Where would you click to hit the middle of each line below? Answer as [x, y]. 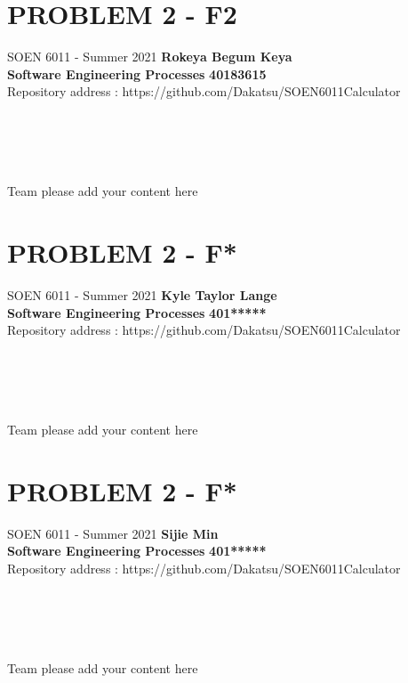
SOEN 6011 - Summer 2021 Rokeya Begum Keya [150, 57]
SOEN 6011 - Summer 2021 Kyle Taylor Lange [142, 295]
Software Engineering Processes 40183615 [137, 73]
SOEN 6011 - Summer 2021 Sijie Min [113, 533]
